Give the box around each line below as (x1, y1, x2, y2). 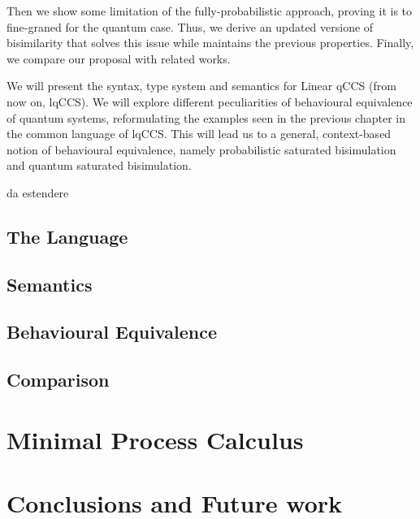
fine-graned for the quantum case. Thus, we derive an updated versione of (6, 18, 374, 35)
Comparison (6, 367, 110, 392)
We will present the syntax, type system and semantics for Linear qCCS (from (6, 77, 396, 94)
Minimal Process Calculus (6, 422, 304, 456)
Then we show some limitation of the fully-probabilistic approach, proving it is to (6, 2, 412, 19)
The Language (6, 223, 128, 249)
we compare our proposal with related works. (6, 50, 231, 67)
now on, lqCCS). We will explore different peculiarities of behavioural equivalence (6, 93, 413, 110)
